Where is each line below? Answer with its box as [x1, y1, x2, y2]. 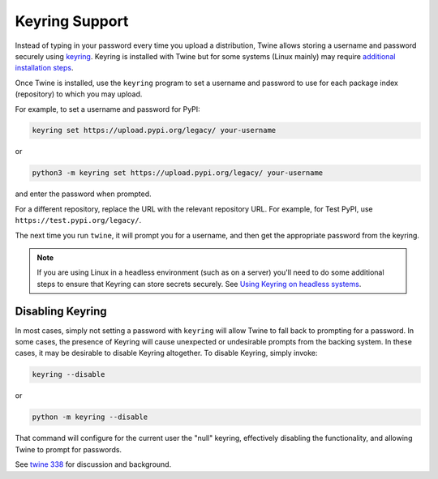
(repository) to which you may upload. [15, 89, 143, 99]
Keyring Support [15, 12, 129, 30]
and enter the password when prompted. [15, 189, 152, 199]
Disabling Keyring [15, 304, 107, 318]
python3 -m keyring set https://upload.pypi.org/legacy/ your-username [32, 169, 324, 177]
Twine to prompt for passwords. [15, 444, 122, 454]
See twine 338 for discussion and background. [15, 460, 172, 469]
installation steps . [15, 63, 74, 73]
